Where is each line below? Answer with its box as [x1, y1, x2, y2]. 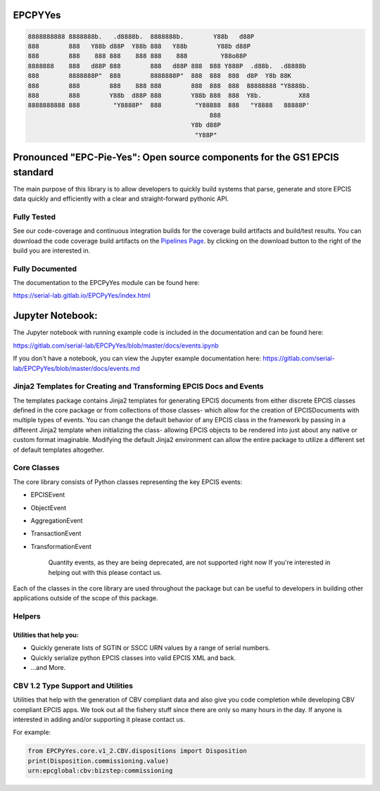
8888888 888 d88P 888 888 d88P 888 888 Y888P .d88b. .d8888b [27, 62, 306, 70]
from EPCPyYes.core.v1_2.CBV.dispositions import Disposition [27, 747, 247, 755]
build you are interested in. [13, 246, 91, 255]
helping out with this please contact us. [48, 568, 163, 576]
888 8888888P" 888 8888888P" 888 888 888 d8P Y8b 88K [27, 72, 292, 80]
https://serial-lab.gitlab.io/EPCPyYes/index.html [13, 291, 151, 300]
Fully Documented [13, 264, 77, 274]
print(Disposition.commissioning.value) [27, 757, 169, 765]
